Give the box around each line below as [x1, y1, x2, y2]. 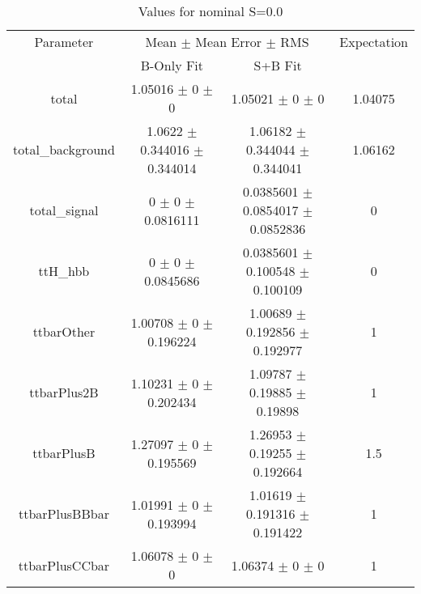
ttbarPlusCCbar [18, 555, 110, 575]
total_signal [29, 201, 99, 219]
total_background [13, 140, 115, 159]
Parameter [34, 32, 94, 51]
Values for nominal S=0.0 [138, 2, 283, 20]
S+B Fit [253, 56, 302, 74]
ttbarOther [32, 322, 96, 341]
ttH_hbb [38, 261, 90, 280]
